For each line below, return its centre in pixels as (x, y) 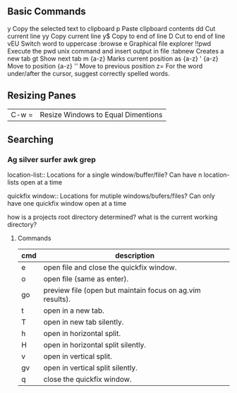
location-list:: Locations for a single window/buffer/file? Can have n (105, 175)
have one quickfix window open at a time (67, 204)
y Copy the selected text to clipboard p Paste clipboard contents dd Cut (111, 28)
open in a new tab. (74, 311)
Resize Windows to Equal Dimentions (101, 114)
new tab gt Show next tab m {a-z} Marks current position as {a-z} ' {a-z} (113, 58)
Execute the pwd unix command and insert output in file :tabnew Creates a (116, 51)
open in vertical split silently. (90, 368)
